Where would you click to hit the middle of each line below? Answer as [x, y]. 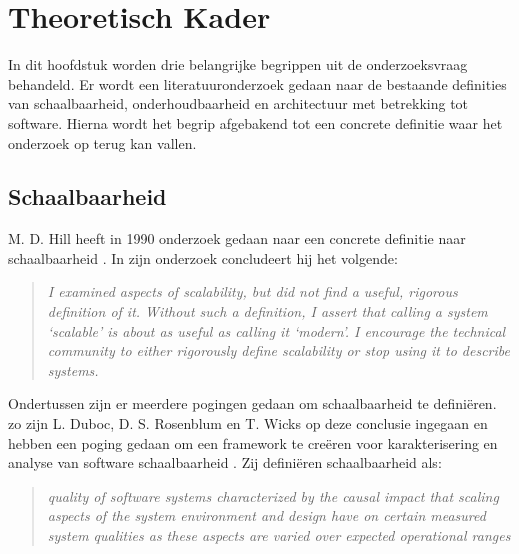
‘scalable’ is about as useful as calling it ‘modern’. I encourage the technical [276, 330]
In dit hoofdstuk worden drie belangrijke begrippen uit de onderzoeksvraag [238, 64]
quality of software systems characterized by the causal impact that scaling [273, 495]
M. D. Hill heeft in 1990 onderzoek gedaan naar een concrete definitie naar [237, 238]
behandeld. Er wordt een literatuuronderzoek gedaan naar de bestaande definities [257, 83]
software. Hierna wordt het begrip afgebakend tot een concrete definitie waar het [255, 122]
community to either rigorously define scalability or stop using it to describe [278, 350]
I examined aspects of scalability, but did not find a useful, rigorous [252, 291]
